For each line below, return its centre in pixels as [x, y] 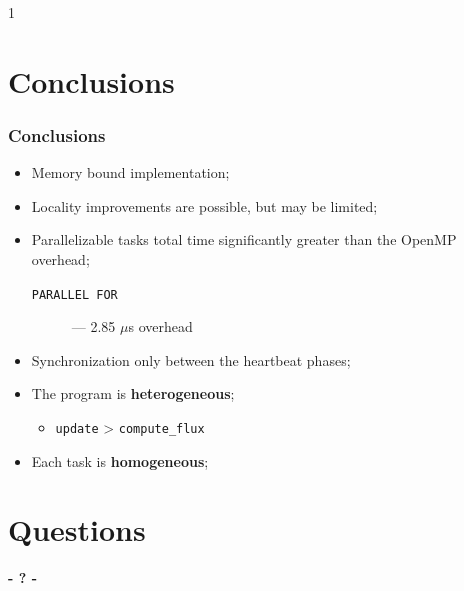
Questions [77, 529]
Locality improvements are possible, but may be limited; [204, 205]
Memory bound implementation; [130, 172]
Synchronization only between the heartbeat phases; [191, 359]
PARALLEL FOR [74, 294]
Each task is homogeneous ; [120, 460]
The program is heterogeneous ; [133, 393]
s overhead [160, 326]
